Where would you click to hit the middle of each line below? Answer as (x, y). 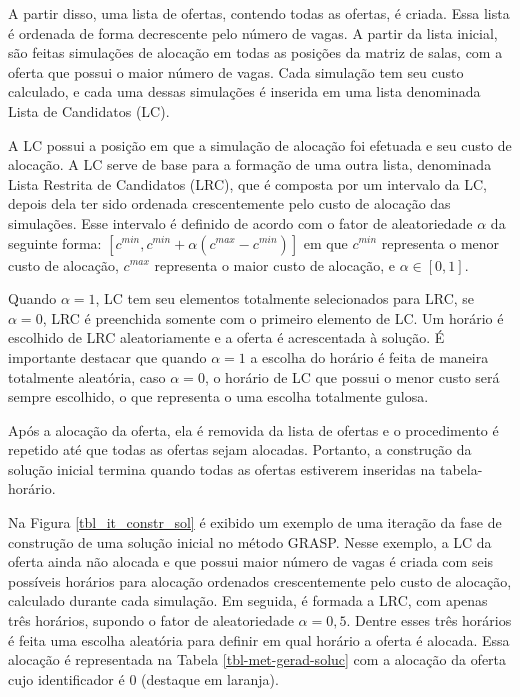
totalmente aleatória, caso (87, 376)
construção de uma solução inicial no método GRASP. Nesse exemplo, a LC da (250, 541)
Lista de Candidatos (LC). (89, 110)
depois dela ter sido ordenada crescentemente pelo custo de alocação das (229, 203)
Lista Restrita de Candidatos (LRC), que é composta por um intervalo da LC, (247, 183)
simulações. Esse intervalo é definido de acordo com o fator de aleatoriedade (240, 222)
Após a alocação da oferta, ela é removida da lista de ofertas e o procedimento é (253, 429)
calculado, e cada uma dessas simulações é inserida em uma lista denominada (244, 91)
